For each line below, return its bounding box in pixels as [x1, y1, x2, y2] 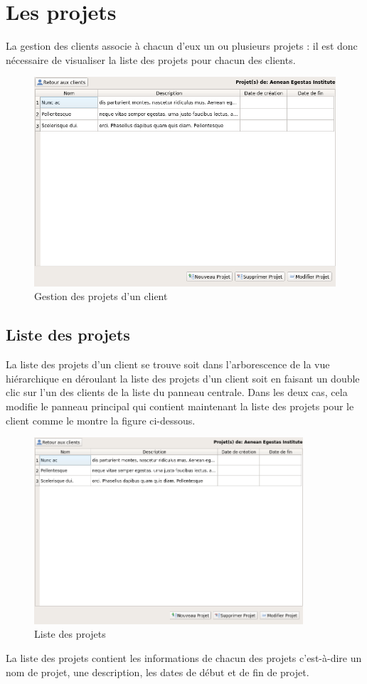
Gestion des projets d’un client [34, 289, 168, 304]
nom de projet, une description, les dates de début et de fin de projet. [6, 664, 309, 679]
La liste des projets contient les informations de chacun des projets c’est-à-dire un [6, 651, 362, 665]
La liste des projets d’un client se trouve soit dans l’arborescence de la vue [6, 357, 330, 372]
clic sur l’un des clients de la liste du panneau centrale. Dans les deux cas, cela [6, 385, 348, 400]
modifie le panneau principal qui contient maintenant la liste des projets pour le [6, 399, 354, 414]
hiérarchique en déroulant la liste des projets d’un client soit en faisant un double [6, 370, 360, 385]
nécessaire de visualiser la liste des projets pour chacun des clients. [6, 52, 296, 67]
